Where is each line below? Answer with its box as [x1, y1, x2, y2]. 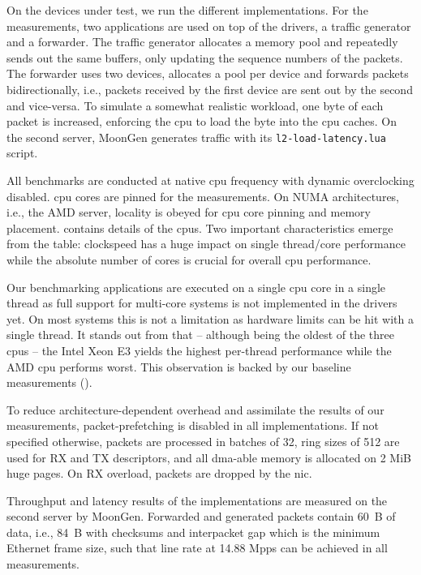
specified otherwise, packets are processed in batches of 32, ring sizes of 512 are [6, 432, 400, 449]
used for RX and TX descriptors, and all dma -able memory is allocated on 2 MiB [6, 448, 412, 466]
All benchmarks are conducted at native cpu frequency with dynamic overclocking [6, 172, 415, 188]
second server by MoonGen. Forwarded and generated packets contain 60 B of [6, 508, 396, 525]
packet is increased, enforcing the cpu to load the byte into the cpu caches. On [6, 113, 397, 130]
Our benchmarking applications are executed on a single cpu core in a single [6, 278, 386, 295]
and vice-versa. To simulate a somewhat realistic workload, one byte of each [6, 97, 384, 114]
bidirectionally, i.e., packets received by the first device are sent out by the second [6, 80, 413, 97]
